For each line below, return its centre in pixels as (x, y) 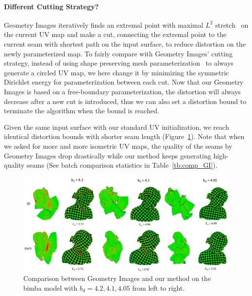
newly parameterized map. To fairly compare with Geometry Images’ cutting (118, 53)
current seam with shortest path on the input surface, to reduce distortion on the (125, 44)
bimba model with (50, 287)
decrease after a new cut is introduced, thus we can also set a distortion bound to (125, 101)
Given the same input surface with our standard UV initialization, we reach (117, 127)
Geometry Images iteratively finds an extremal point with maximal (104, 25)
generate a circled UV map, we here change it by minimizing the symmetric (117, 72)
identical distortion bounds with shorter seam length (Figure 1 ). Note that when (124, 136)
